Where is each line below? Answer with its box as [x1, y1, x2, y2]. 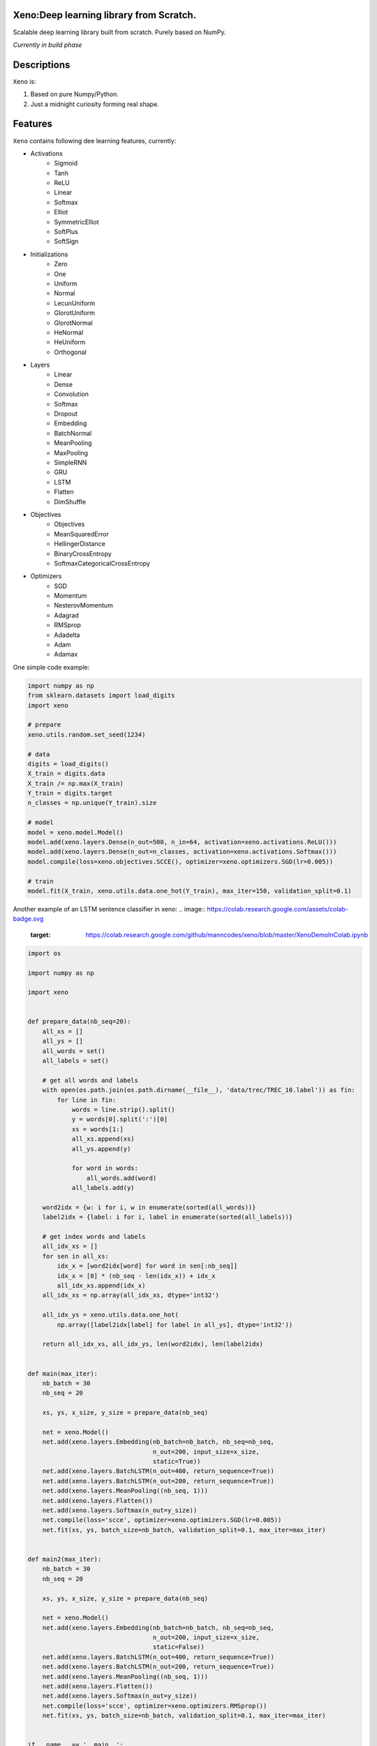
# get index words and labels [42, 1233, 146, 1241]
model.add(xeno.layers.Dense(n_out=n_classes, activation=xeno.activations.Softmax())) [27, 848, 337, 856]
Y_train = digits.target [27, 789, 113, 798]
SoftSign [54, 237, 79, 246]
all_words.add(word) [86, 1174, 157, 1182]
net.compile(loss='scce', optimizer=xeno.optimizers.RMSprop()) [42, 1701, 267, 1710]
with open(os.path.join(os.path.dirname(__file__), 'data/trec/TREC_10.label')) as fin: [42, 1086, 355, 1094]
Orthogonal [54, 348, 87, 356]
